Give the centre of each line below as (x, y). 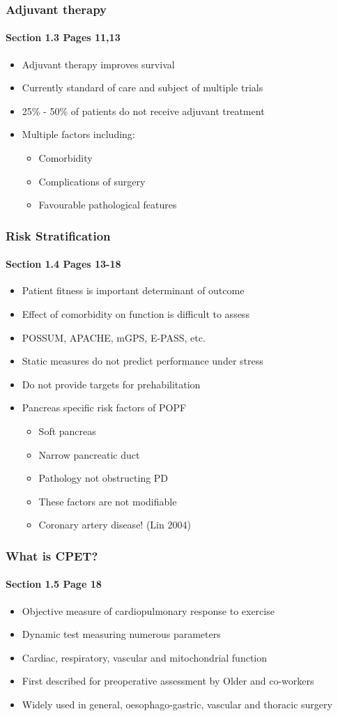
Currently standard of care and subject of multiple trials (143, 87)
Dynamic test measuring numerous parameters (121, 634)
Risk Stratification (58, 235)
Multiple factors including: (78, 134)
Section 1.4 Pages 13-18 (63, 264)
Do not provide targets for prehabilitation (111, 384)
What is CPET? (52, 555)
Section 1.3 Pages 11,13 (63, 37)
